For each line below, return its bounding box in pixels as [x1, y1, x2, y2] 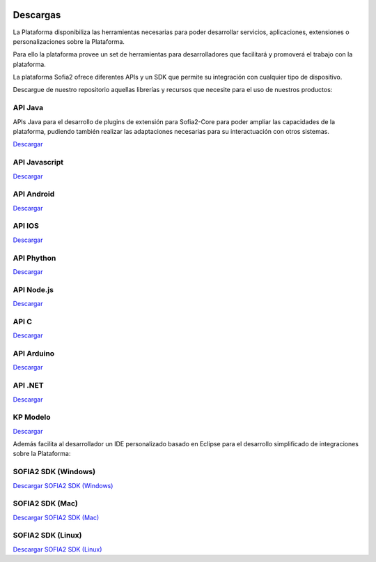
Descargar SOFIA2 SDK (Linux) [13, 545, 102, 554]
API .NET [13, 381, 45, 390]
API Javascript [13, 158, 64, 167]
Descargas [13, 9, 61, 21]
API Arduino [13, 349, 55, 358]
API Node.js [13, 284, 54, 294]
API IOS [13, 221, 40, 231]
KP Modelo [13, 412, 52, 422]
